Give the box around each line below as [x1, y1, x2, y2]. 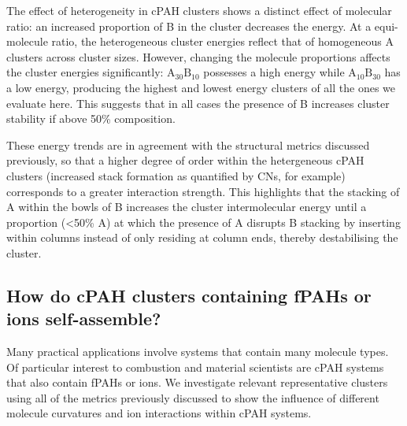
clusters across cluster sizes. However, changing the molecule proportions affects [6, 48, 390, 65]
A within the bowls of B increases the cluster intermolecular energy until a [6, 198, 367, 215]
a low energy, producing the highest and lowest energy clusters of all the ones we [6, 79, 396, 95]
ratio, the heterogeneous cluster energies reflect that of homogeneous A [51, 33, 394, 50]
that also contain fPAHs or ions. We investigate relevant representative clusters [6, 374, 388, 391]
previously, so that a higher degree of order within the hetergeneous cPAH [6, 152, 364, 169]
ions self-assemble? [6, 306, 161, 331]
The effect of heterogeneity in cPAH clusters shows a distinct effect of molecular [6, 2, 392, 18]
